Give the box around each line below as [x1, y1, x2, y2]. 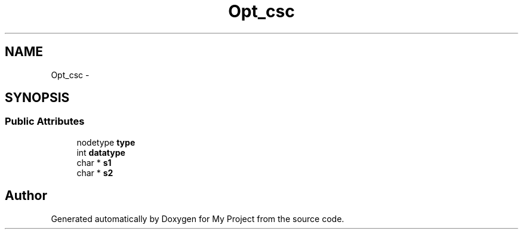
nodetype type [76, 137, 136, 147]
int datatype [76, 147, 125, 158]
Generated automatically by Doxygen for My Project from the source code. [51, 213, 344, 224]
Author [5, 188, 47, 204]
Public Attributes [5, 115, 85, 128]
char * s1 [76, 157, 112, 168]
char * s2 [76, 167, 113, 178]
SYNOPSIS [5, 90, 70, 106]
